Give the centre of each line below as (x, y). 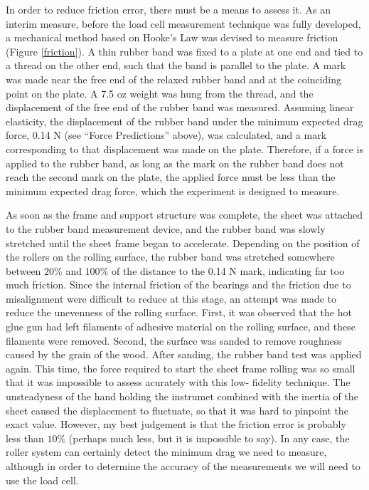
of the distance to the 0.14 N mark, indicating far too (228, 270)
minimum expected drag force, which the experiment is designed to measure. (173, 191)
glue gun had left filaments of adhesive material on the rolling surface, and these (181, 327)
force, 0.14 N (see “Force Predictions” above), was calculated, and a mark (166, 135)
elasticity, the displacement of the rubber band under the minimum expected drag (184, 121)
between (23, 270)
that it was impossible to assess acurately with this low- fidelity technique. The (178, 382)
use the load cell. (42, 480)
